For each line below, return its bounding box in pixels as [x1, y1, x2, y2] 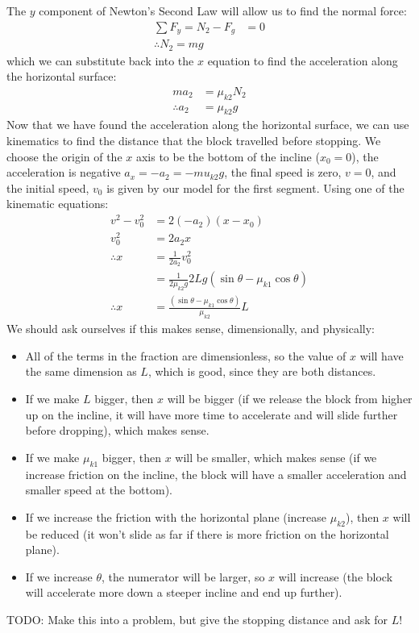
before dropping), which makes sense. [25, 422, 209, 439]
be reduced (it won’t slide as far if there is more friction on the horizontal [25, 525, 389, 542]
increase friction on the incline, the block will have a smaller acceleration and [25, 465, 407, 482]
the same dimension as [25, 363, 137, 380]
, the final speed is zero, [224, 164, 342, 181]
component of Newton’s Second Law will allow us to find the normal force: [39, 2, 407, 19]
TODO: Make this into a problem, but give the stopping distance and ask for [6, 610, 388, 627]
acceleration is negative [6, 164, 121, 181]
